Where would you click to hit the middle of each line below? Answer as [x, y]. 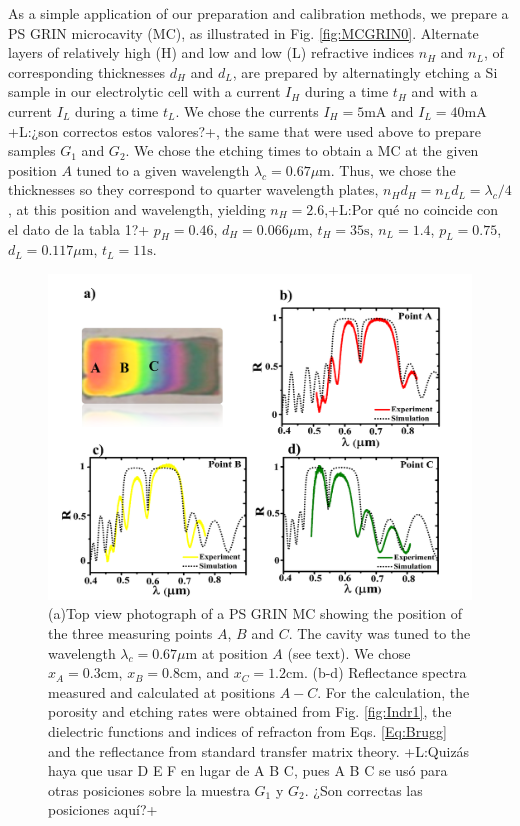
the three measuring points [130, 632]
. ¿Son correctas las [363, 789]
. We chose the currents [247, 110]
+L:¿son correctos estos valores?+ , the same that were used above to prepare [244, 130]
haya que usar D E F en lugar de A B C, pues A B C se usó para [248, 770]
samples [32, 150]
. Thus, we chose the [393, 169]
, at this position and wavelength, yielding [137, 208]
